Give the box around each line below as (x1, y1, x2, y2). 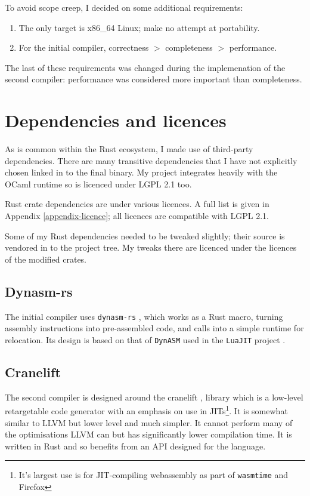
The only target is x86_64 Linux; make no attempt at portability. (18, 21, 260, 33)
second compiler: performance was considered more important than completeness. (5, 73, 302, 85)
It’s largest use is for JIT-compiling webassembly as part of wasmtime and (18, 469, 289, 481)
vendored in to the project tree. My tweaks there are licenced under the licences (5, 241, 297, 254)
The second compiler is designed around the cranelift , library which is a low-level (5, 390, 303, 403)
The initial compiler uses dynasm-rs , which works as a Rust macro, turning (5, 310, 283, 322)
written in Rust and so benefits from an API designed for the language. (5, 439, 266, 452)
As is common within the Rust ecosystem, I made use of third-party (5, 143, 253, 155)
